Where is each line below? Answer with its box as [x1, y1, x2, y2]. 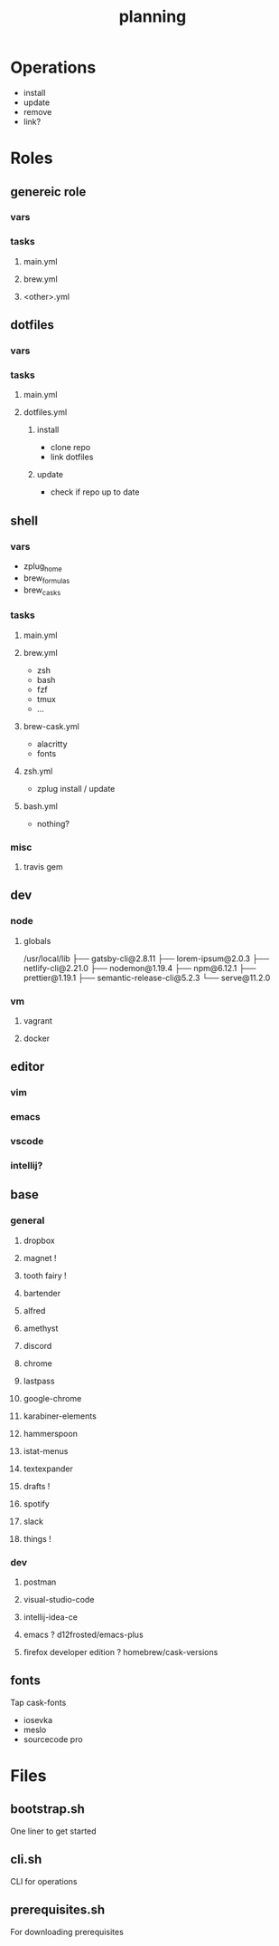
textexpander [23, 1463, 73, 1474]
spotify [23, 1498, 51, 1509]
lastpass [23, 1375, 55, 1386]
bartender [23, 1287, 61, 1298]
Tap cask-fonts [10, 1697, 67, 1708]
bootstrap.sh [10, 1801, 85, 1817]
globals [23, 935, 51, 946]
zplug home [23, 561, 62, 573]
